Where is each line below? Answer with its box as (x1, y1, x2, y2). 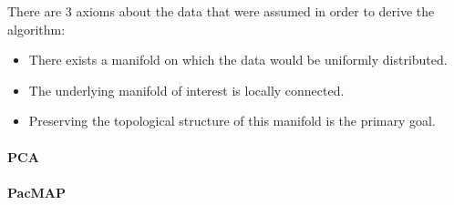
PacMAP (7, 182, 66, 201)
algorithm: (7, 19, 66, 38)
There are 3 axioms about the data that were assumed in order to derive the (7, 2, 435, 20)
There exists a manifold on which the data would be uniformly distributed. (28, 50, 448, 69)
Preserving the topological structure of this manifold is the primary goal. (28, 111, 436, 130)
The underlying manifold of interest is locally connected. (28, 80, 345, 99)
